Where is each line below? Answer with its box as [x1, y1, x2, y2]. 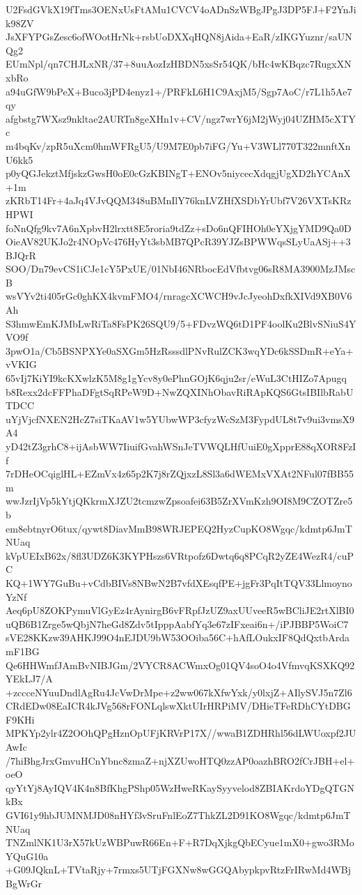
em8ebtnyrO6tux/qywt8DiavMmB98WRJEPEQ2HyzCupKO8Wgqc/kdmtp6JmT [6, 521, 352, 535]
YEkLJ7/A [6, 671, 53, 686]
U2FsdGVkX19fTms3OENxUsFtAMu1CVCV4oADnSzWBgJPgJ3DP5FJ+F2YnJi [6, 2, 356, 16]
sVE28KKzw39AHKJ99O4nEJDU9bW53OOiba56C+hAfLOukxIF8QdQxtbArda [6, 630, 349, 645]
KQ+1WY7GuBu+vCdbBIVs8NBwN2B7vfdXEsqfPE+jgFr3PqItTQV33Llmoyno [6, 575, 352, 590]
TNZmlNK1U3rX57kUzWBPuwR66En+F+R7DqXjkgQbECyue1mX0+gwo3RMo [6, 835, 354, 850]
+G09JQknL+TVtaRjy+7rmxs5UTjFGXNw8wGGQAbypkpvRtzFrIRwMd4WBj [6, 862, 352, 877]
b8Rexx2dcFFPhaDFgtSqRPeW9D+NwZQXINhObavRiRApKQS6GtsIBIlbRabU [6, 384, 354, 399]
